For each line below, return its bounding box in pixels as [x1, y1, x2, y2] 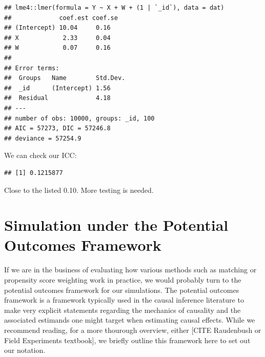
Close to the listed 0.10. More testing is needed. [4, 184, 154, 195]
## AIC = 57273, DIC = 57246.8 [4, 125, 111, 132]
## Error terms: [4, 64, 59, 72]
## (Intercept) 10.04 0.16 [4, 24, 111, 32]
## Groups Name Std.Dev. [4, 74, 126, 82]
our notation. [4, 345, 46, 355]
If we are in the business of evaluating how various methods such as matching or [4, 264, 257, 275]
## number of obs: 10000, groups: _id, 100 [4, 114, 155, 122]
